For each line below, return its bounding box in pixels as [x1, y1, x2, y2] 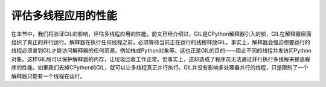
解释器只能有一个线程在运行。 [11, 72, 86, 80]
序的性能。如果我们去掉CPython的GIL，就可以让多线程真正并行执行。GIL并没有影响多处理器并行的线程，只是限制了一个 [11, 64, 309, 71]
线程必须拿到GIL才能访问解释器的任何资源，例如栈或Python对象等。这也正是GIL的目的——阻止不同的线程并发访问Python [11, 47, 312, 54]
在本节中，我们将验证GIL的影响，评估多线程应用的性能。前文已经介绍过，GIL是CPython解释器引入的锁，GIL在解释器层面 [11, 30, 312, 37]
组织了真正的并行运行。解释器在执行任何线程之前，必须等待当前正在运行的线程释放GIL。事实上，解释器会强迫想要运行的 [11, 38, 311, 45]
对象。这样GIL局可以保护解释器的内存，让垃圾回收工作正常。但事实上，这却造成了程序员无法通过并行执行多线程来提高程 [11, 55, 311, 63]
